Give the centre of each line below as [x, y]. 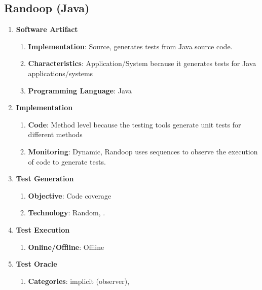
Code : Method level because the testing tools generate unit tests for [135, 124]
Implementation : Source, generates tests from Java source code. [130, 46]
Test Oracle [36, 264]
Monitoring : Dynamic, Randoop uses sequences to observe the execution [143, 151]
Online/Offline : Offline [66, 247]
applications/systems [61, 73]
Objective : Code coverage [70, 195]
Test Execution [43, 229]
